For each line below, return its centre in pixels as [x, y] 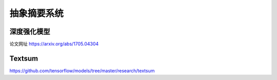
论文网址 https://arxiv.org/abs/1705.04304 [54, 44]
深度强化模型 [30, 32]
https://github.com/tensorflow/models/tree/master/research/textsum [82, 71]
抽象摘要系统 [37, 13]
